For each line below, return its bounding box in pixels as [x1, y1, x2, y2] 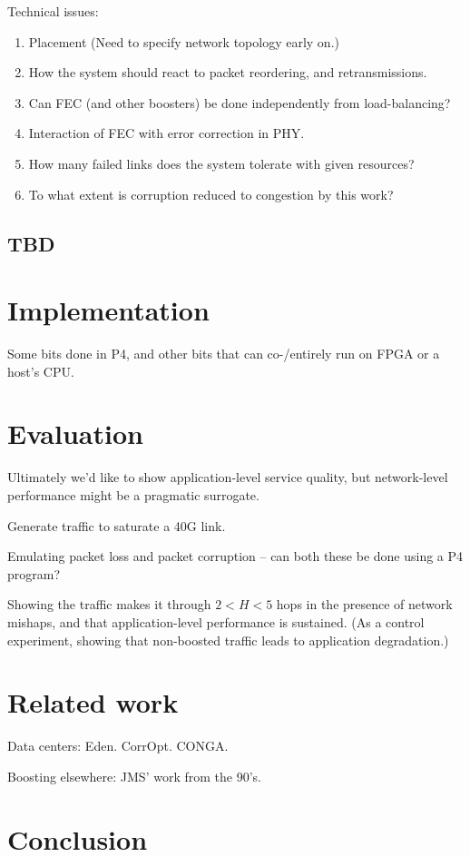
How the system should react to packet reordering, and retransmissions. [28, 63, 427, 82]
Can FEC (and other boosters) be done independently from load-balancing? [28, 93, 451, 112]
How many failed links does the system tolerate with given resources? [28, 153, 415, 172]
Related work [7, 684, 179, 721]
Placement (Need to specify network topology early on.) [28, 32, 339, 51]
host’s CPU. [7, 361, 74, 380]
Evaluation [7, 415, 143, 452]
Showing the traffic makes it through [7, 595, 211, 614]
